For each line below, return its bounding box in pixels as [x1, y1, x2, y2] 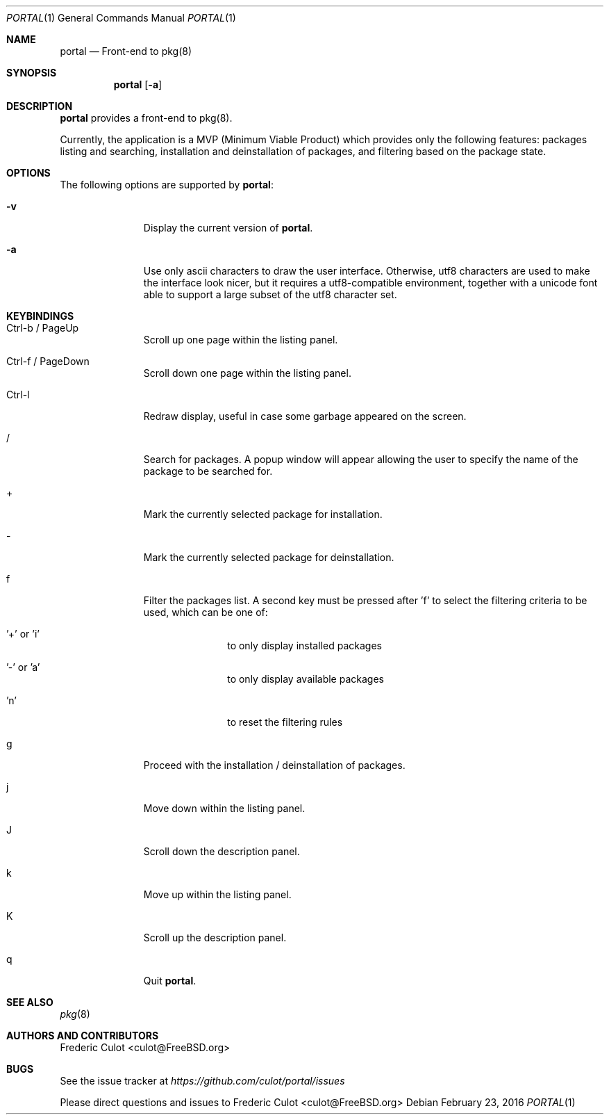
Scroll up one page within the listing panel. [143, 334, 338, 346]
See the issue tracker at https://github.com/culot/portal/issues [60, 1075, 345, 1087]
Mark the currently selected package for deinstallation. [143, 551, 394, 563]
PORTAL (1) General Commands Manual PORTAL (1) [6, 12, 236, 24]
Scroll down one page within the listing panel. [143, 367, 351, 379]
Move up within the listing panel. [143, 888, 292, 900]
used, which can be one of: [143, 606, 268, 618]
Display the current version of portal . [143, 222, 313, 234]
